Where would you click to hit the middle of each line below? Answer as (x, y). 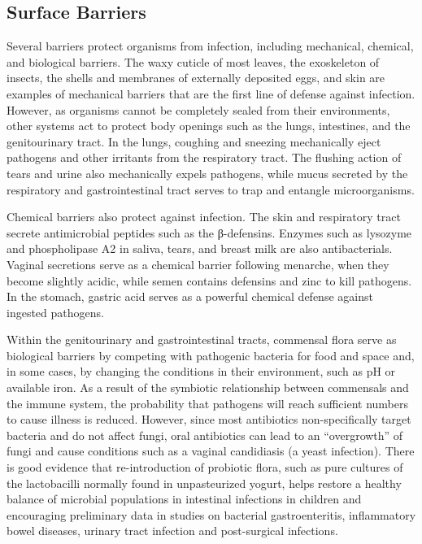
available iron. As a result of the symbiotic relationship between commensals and (208, 387)
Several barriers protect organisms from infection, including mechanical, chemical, (210, 46)
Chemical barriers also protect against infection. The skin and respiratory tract (204, 217)
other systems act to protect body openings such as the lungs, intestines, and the (209, 126)
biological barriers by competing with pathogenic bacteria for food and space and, (211, 355)
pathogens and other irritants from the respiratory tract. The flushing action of (204, 157)
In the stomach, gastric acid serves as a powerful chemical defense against (190, 296)
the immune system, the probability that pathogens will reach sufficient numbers (207, 403)
